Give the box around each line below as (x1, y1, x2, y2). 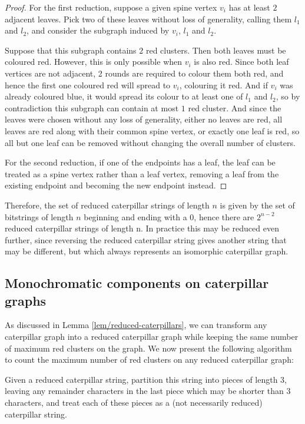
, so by (276, 90, 300, 102)
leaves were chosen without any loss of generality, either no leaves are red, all (5, 113, 283, 125)
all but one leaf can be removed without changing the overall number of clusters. (5, 136, 296, 148)
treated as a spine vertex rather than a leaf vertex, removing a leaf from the (5, 167, 279, 180)
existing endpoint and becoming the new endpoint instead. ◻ (5, 179, 227, 191)
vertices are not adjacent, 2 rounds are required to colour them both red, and (5, 67, 284, 79)
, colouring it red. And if (179, 78, 268, 91)
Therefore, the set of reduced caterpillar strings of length (5, 198, 210, 211)
